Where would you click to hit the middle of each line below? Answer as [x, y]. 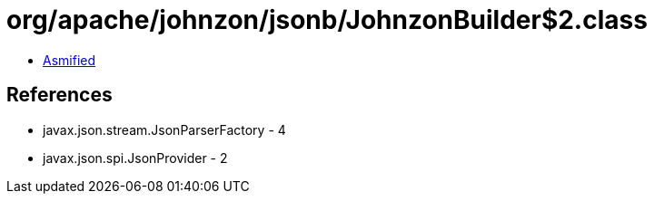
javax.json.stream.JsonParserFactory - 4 [164, 129]
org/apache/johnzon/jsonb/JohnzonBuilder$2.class [327, 20]
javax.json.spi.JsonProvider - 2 [135, 158]
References [59, 95]
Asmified [69, 60]
